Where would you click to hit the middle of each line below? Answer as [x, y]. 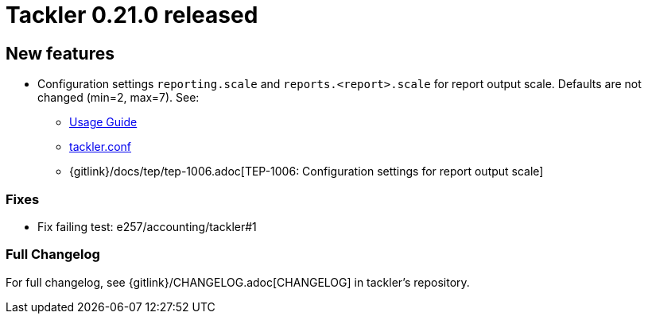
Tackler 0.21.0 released [132, 15]
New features [60, 53]
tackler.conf [101, 147]
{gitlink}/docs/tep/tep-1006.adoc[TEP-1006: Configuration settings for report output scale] [307, 172]
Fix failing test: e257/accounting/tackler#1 [147, 226]
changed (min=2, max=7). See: [118, 98]
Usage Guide [103, 122]
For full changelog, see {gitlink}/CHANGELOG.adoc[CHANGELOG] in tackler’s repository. [238, 282]
